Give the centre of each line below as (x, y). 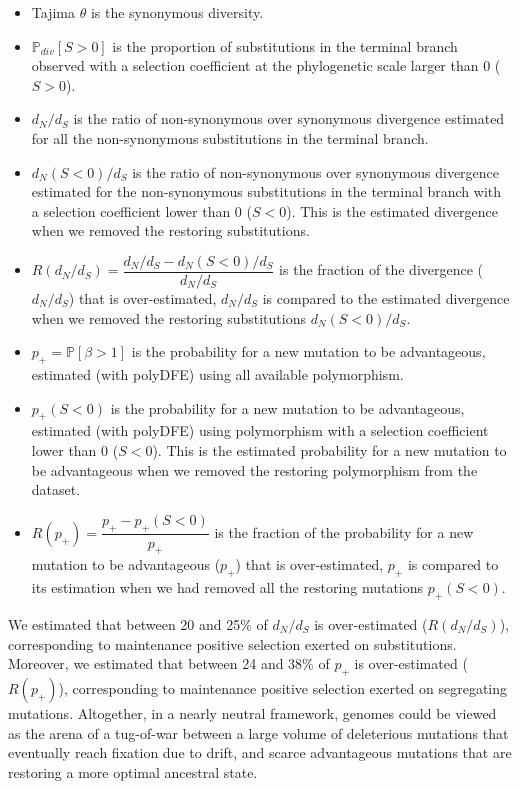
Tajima (53, 12)
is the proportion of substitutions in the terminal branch (285, 45)
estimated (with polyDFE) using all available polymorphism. (217, 373)
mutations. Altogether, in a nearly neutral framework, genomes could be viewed (252, 712)
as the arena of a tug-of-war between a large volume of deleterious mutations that (258, 732)
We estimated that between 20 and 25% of (138, 623)
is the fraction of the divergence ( (381, 269)
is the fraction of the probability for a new (344, 531)
